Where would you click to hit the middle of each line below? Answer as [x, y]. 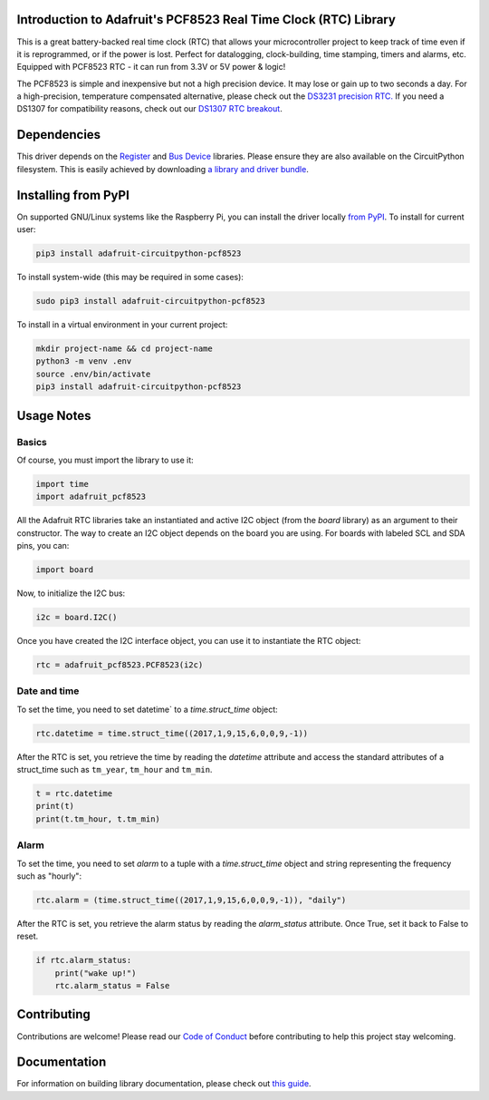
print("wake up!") [96, 973]
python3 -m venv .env [84, 361]
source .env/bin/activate [93, 374]
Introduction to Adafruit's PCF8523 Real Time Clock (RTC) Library [206, 19]
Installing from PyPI [73, 195]
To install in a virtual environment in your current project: [122, 325]
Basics [32, 442]
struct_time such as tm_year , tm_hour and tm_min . [115, 770]
